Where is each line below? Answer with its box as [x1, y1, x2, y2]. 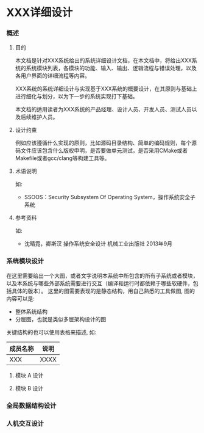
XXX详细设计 [6, 5, 73, 20]
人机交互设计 [6, 419, 44, 428]
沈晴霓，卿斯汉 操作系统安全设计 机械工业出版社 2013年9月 [24, 240, 172, 247]
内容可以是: [6, 294, 35, 302]
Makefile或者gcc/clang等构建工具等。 [15, 155, 110, 162]
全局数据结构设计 [6, 401, 57, 410]
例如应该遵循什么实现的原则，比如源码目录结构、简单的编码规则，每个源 [15, 139, 197, 147]
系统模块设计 [6, 257, 44, 266]
